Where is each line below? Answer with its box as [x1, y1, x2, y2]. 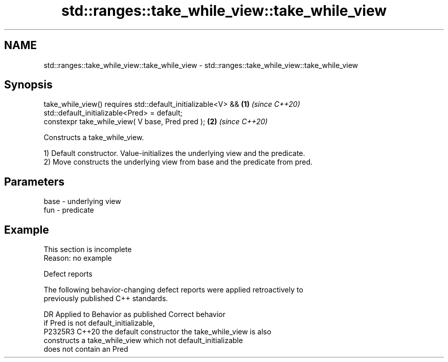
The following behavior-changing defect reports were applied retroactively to [43, 285, 303, 295]
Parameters [4, 175, 64, 188]
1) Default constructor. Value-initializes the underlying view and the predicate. [43, 149, 305, 158]
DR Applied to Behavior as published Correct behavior [43, 310, 226, 319]
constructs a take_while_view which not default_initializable [43, 336, 243, 345]
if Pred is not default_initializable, [43, 319, 155, 328]
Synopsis [4, 78, 53, 92]
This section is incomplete [43, 245, 132, 254]
